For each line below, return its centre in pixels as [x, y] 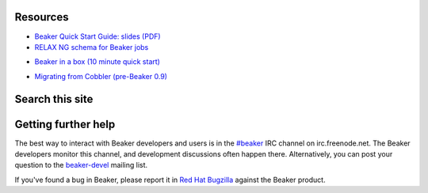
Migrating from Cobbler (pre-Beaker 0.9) [101, 76]
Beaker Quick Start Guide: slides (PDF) [98, 36]
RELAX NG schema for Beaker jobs [92, 47]
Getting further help [65, 124]
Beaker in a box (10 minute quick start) [97, 62]
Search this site [54, 99]
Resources [42, 17]
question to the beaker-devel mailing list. [81, 165]
